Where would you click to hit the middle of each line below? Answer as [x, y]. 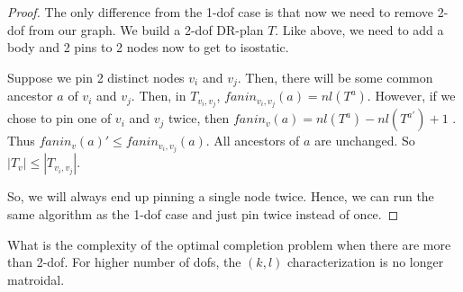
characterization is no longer [365, 262]
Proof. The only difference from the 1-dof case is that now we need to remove [221, 12]
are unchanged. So [365, 141]
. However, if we [411, 96]
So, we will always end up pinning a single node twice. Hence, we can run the [221, 196]
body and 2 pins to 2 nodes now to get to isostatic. [148, 47]
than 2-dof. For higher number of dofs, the [124, 262]
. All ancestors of [253, 141]
